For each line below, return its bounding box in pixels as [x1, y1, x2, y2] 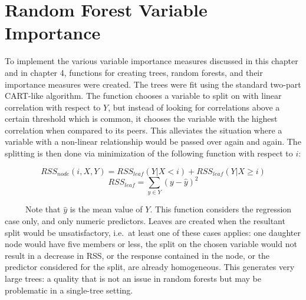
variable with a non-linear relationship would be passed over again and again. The [5, 135, 301, 148]
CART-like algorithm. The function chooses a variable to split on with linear [5, 89, 282, 102]
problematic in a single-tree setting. [5, 284, 133, 296]
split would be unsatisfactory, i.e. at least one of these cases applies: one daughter [5, 226, 301, 238]
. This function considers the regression [150, 203, 292, 215]
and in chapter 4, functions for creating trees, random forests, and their [5, 66, 263, 78]
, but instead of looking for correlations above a [108, 101, 280, 113]
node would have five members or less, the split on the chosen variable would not [5, 238, 297, 250]
